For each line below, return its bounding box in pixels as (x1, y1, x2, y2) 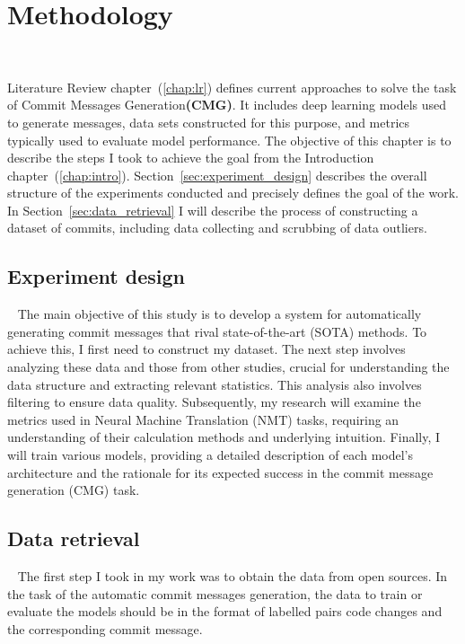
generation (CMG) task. (7, 481, 140, 499)
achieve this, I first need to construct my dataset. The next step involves (7, 340, 406, 358)
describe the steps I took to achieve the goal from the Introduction (7, 148, 374, 167)
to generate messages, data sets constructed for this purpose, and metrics (7, 112, 410, 131)
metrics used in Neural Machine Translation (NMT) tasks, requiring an (7, 410, 399, 428)
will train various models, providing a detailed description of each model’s (7, 446, 413, 464)
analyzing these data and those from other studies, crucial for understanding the (7, 357, 450, 376)
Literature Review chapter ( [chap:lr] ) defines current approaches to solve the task (7, 77, 457, 96)
